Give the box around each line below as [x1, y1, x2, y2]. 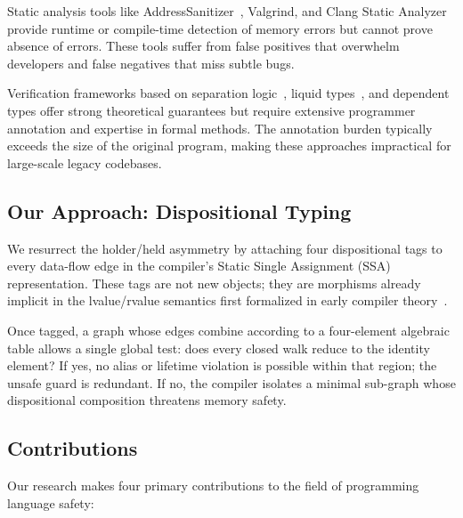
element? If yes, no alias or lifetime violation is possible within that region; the [7, 356, 437, 375]
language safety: [7, 493, 94, 512]
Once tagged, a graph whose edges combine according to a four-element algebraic [7, 320, 450, 339]
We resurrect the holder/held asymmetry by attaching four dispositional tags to [7, 239, 443, 257]
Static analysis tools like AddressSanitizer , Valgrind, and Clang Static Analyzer [7, 2, 447, 20]
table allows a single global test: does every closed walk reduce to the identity [7, 338, 430, 357]
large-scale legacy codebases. [7, 153, 162, 172]
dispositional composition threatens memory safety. [7, 391, 287, 409]
